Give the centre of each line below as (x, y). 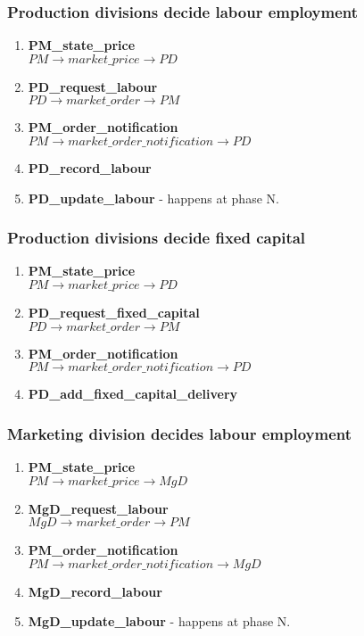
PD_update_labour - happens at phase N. (153, 198)
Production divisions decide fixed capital (157, 238)
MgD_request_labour (98, 508)
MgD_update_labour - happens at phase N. (159, 621)
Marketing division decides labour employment (179, 433)
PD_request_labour (93, 86)
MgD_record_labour (95, 591)
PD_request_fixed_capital (114, 312)
